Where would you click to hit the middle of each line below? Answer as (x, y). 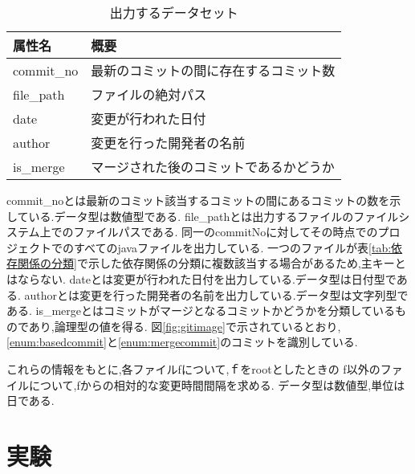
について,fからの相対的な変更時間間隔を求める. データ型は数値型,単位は (217, 384)
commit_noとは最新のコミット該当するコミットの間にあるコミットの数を (198, 200)
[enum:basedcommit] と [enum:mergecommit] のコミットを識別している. (182, 342)
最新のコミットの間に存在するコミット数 (213, 70)
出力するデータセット (174, 12)
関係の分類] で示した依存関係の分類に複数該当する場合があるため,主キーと (212, 263)
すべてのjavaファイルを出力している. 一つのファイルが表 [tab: (232, 247)
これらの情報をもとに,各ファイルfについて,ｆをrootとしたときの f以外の (193, 368)
